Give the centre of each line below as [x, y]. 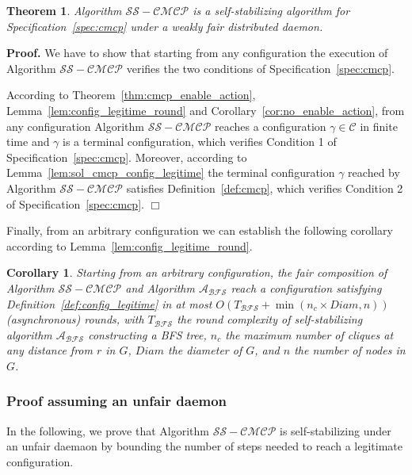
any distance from [50, 350]
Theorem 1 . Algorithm [64, 10]
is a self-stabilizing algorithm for [271, 10]
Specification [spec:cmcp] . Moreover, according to [127, 157]
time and [28, 142]
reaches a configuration [271, 126]
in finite [379, 126]
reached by [374, 172]
